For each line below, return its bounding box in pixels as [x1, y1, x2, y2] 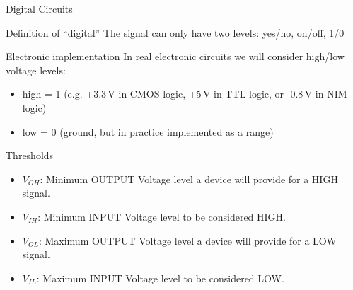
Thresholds [6, 148, 54, 163]
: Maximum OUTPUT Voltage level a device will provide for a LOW [38, 233, 337, 248]
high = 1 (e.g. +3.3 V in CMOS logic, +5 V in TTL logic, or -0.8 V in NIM [22, 86, 347, 101]
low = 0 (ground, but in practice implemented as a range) [22, 124, 274, 139]
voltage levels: [6, 62, 66, 77]
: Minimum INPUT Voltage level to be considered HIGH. [37, 209, 287, 224]
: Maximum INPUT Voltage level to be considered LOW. [36, 270, 284, 285]
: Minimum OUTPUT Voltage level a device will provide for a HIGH [40, 171, 338, 186]
